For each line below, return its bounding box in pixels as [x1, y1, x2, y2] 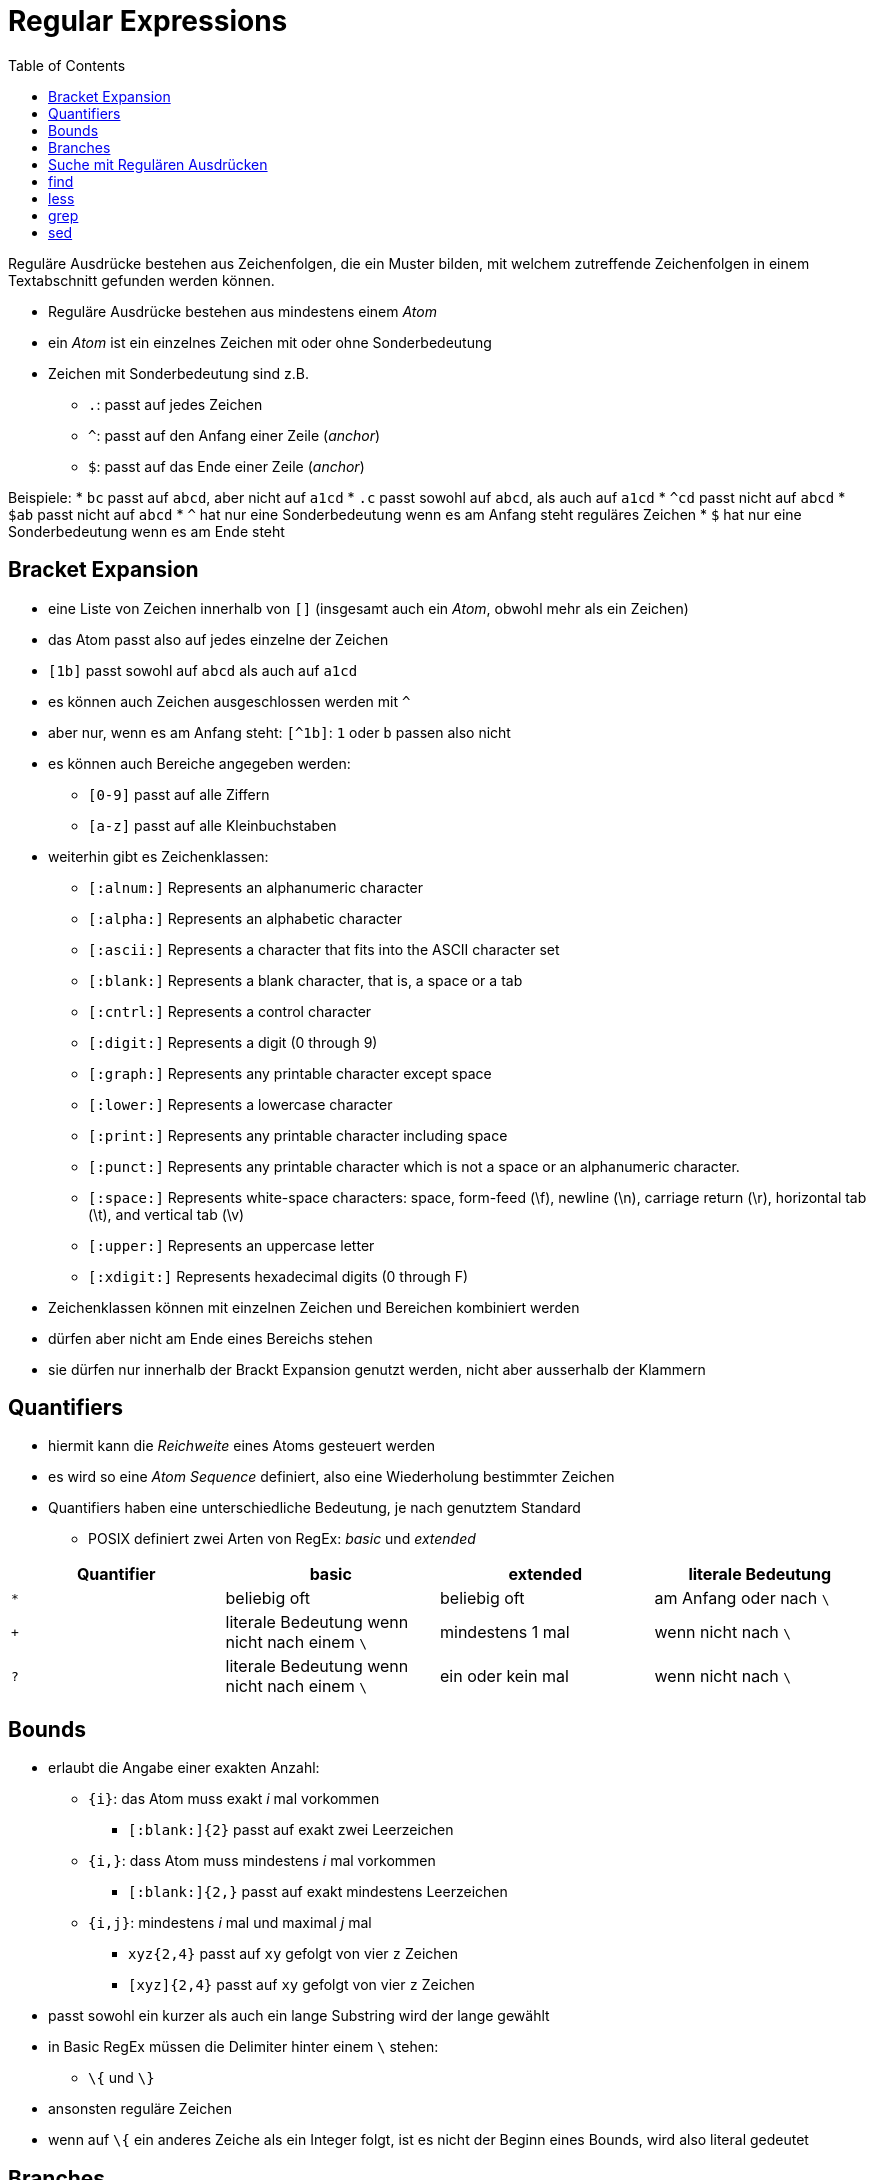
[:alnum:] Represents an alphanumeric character [88, 878, 424, 896]
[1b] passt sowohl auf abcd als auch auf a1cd [48, 661, 358, 679]
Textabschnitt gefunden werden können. [8, 271, 275, 289]
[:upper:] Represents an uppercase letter [88, 1236, 375, 1254]
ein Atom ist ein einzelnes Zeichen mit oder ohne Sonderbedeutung [48, 333, 492, 351]
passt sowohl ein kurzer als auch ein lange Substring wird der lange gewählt [48, 2007, 550, 2025]
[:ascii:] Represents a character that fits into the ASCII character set [88, 940, 560, 958]
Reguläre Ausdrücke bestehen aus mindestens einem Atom [48, 302, 437, 320]
